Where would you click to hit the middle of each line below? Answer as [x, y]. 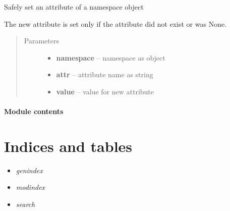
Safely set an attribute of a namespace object [74, 7]
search [25, 204]
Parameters [41, 41]
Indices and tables [68, 146]
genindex [29, 170]
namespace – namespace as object [111, 57]
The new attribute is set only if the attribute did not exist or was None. [116, 23]
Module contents [34, 111]
